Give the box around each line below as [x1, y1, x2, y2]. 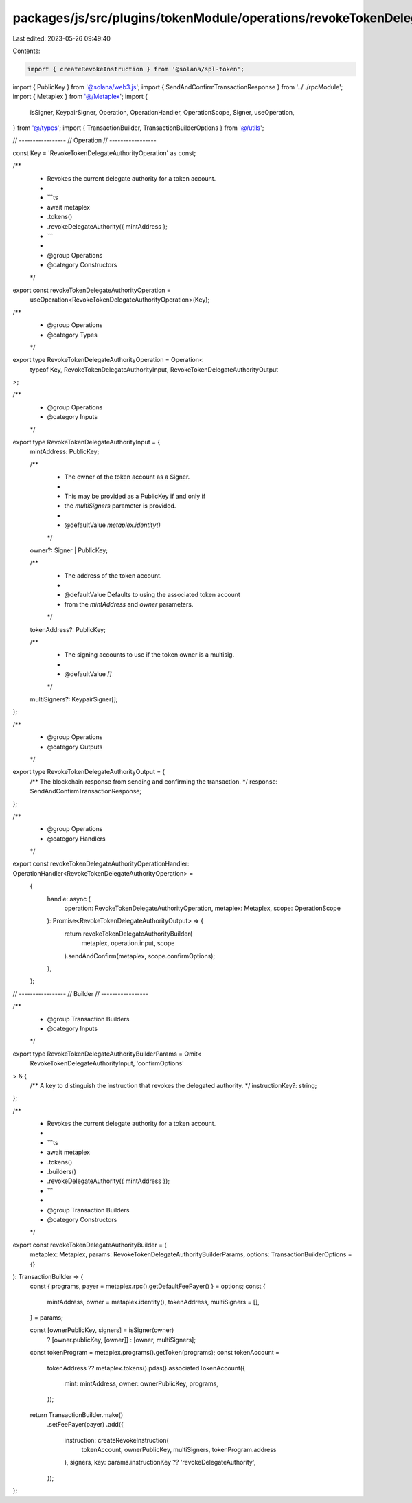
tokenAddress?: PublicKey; [30, 625, 106, 633]
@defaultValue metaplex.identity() [64, 521, 161, 529]
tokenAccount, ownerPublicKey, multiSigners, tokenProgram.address [81, 1446, 277, 1454]
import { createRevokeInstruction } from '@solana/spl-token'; [27, 65, 245, 73]
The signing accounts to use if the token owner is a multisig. [64, 651, 235, 659]
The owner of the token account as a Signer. [64, 473, 190, 481]
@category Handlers [47, 835, 106, 843]
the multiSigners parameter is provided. [64, 501, 176, 510]
